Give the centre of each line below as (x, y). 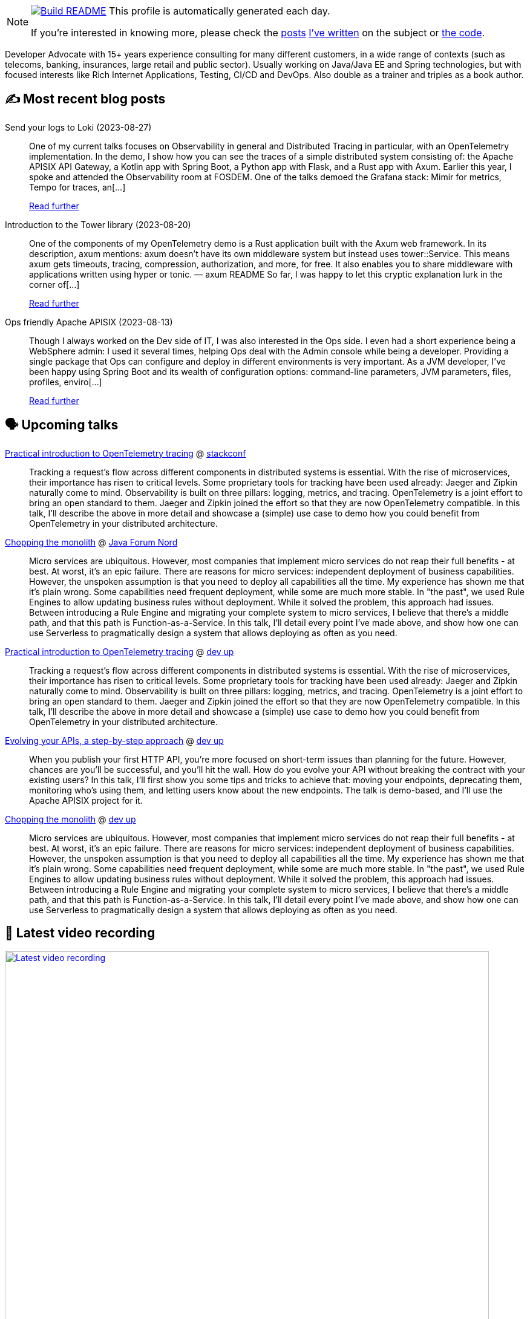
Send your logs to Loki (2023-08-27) (78, 127)
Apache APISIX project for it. (86, 800)
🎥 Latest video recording (80, 933)
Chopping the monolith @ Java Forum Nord (91, 542)
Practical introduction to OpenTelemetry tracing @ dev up (119, 651)
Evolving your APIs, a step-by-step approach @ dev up (114, 740)
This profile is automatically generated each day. (220, 11)
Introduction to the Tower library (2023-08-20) (98, 224)
